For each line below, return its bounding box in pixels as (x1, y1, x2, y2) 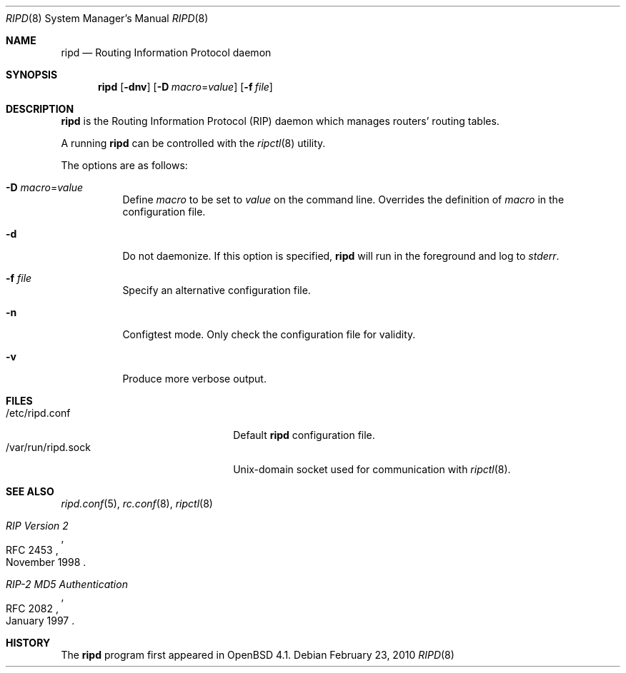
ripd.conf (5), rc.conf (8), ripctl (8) (61, 497, 213, 510)
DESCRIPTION (6, 103, 74, 115)
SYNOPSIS (6, 69, 58, 81)
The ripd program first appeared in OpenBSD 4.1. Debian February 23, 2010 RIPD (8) (61, 649, 454, 661)
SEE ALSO (6, 485, 54, 497)
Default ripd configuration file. (233, 429, 375, 441)
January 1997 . (6, 614, 75, 627)
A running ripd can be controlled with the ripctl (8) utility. (61, 137, 326, 149)
